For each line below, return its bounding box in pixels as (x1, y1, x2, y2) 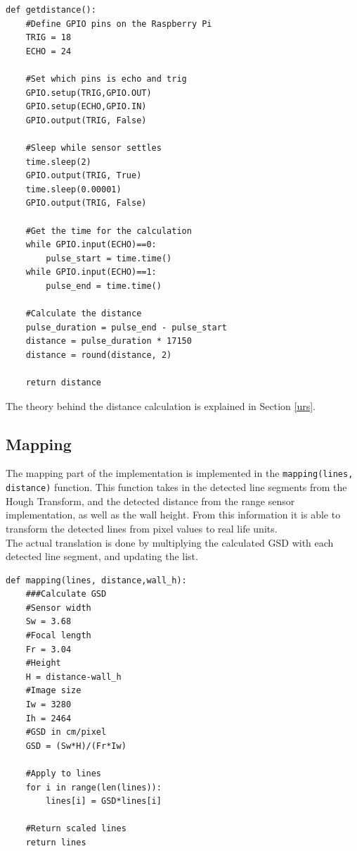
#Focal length (25, 631, 91, 641)
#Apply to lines (25, 769, 102, 779)
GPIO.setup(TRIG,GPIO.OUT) (25, 87, 152, 98)
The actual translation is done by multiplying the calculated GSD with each (6, 535, 334, 549)
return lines (25, 837, 86, 847)
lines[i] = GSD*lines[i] (46, 796, 162, 807)
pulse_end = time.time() (46, 280, 162, 291)
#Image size (25, 685, 82, 696)
